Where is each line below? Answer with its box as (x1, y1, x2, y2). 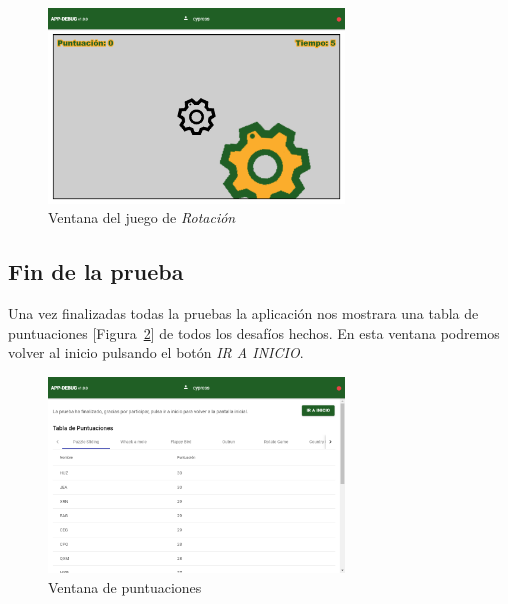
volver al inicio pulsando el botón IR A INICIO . (8, 342, 304, 363)
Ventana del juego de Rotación (48, 207, 236, 228)
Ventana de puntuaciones (48, 576, 202, 597)
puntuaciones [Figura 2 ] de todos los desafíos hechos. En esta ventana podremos (8, 322, 500, 343)
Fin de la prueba (8, 256, 184, 287)
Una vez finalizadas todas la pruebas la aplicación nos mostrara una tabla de (8, 303, 479, 324)
